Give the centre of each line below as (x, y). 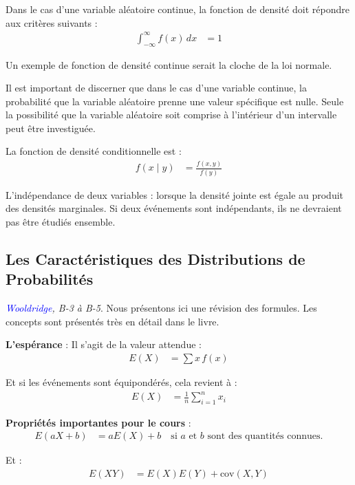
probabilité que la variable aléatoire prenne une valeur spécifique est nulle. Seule (175, 101)
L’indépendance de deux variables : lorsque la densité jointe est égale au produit (175, 194)
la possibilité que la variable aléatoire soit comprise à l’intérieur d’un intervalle (171, 115)
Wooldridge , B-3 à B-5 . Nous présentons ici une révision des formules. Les (161, 308)
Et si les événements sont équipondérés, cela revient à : (121, 381)
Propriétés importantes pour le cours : (98, 422)
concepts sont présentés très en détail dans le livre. (112, 321)
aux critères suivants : (52, 22)
